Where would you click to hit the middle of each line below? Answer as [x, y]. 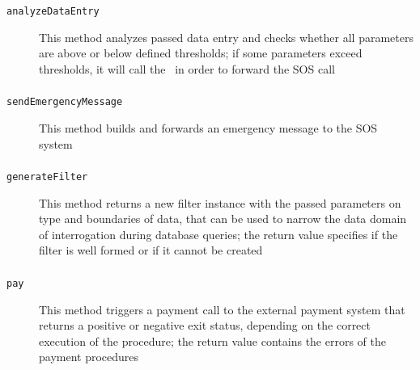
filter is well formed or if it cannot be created [151, 250]
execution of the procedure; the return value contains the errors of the [212, 341]
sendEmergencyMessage [65, 102]
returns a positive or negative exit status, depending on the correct [205, 325]
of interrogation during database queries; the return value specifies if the [218, 234]
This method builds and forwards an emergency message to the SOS [208, 127]
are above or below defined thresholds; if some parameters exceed [201, 53]
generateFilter [47, 177]
